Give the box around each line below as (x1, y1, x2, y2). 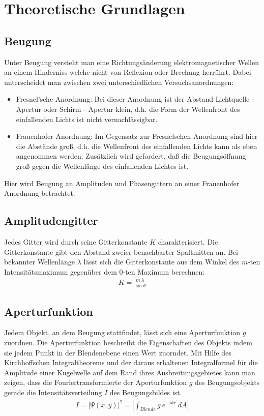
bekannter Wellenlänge (4, 256, 75, 267)
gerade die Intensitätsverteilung (4, 387, 102, 397)
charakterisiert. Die (158, 236, 218, 247)
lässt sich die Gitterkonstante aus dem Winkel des (83, 256, 240, 267)
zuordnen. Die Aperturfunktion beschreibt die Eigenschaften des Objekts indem (4, 337, 252, 347)
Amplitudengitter (4, 213, 98, 228)
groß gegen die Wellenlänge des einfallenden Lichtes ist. (16, 160, 189, 171)
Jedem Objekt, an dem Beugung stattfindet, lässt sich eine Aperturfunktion (4, 327, 240, 338)
